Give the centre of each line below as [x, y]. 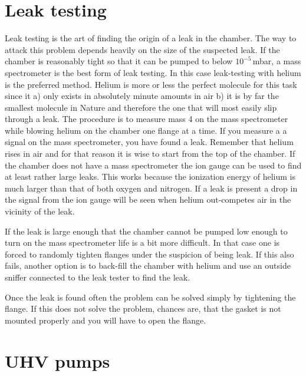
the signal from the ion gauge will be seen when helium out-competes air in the [148, 199]
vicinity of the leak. [40, 211]
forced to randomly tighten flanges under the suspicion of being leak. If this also [149, 254]
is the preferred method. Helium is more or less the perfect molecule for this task [151, 84]
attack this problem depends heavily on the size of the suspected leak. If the [142, 49]
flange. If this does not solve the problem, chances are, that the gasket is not [143, 309]
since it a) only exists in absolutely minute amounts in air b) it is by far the [142, 96]
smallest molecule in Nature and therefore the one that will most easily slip [141, 107]
